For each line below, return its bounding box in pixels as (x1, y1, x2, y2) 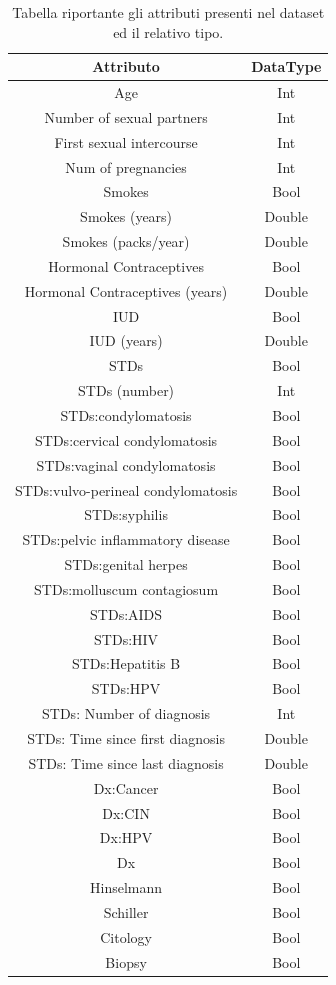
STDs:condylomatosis (60, 405, 192, 425)
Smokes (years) (80, 206, 173, 227)
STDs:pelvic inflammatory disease (22, 529, 230, 550)
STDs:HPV (91, 678, 161, 699)
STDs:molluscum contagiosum (34, 578, 219, 599)
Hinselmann (90, 877, 163, 898)
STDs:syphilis (84, 504, 168, 525)
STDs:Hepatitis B (71, 653, 181, 674)
